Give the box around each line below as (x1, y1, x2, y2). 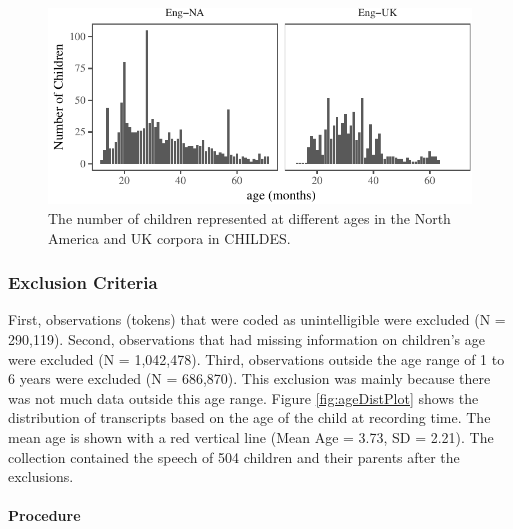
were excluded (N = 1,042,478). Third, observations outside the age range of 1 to (8, 348, 505, 369)
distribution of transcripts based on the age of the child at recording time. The (8, 407, 491, 428)
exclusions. (8, 466, 74, 487)
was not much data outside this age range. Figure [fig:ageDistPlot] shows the (8, 387, 479, 408)
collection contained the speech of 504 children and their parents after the (8, 446, 460, 467)
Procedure (8, 505, 81, 526)
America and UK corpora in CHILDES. (48, 227, 291, 248)
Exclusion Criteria (8, 270, 158, 295)
